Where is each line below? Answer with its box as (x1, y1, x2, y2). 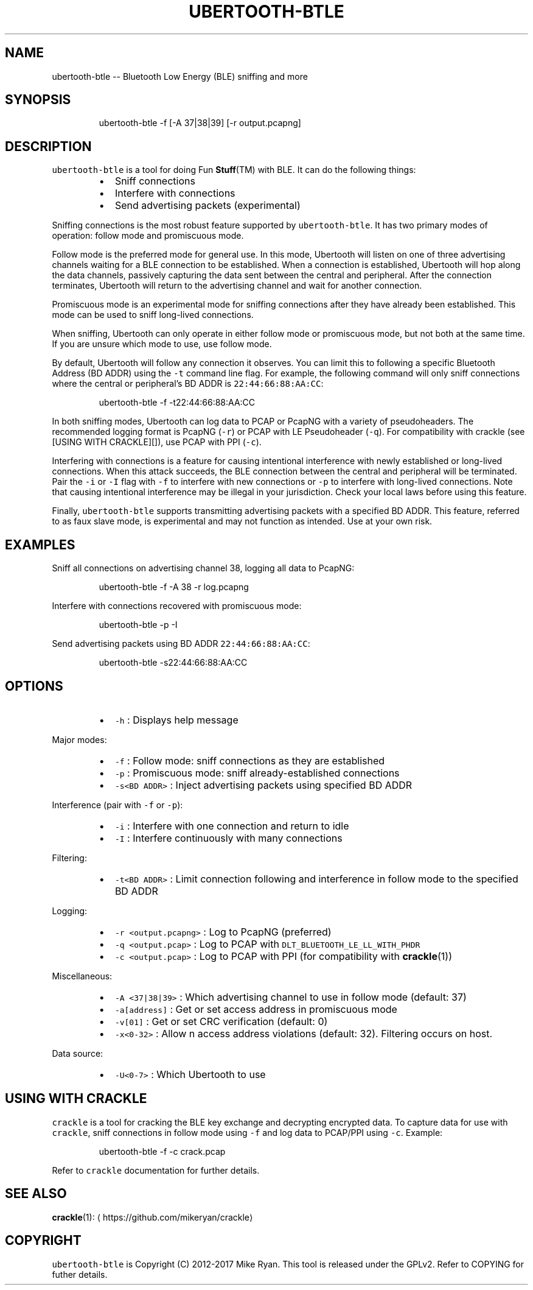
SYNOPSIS (5, 92, 71, 108)
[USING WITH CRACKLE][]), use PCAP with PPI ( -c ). (52, 437, 262, 448)
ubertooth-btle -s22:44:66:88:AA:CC (99, 657, 248, 668)
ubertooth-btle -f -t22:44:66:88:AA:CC (99, 397, 256, 408)
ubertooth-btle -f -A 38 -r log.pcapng (99, 582, 249, 593)
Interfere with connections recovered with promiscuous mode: (52, 601, 302, 612)
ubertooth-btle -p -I (99, 619, 178, 630)
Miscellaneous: (52, 970, 113, 981)
